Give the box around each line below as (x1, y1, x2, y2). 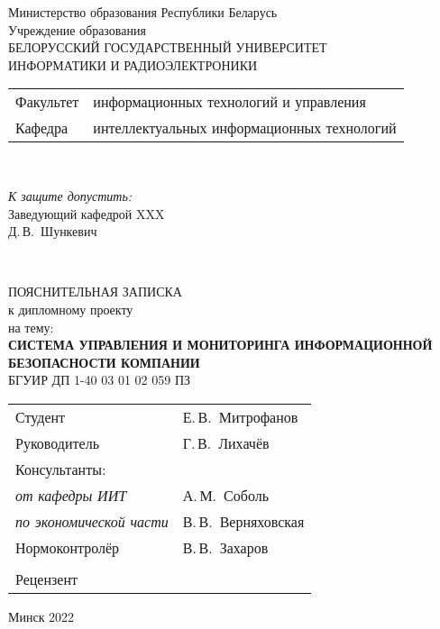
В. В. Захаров (182, 536, 269, 558)
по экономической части (15, 510, 169, 532)
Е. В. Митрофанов (182, 406, 298, 427)
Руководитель (15, 432, 99, 453)
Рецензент (15, 568, 78, 589)
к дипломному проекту (8, 299, 133, 318)
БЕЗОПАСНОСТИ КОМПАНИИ (8, 352, 200, 371)
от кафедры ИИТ (15, 484, 127, 506)
